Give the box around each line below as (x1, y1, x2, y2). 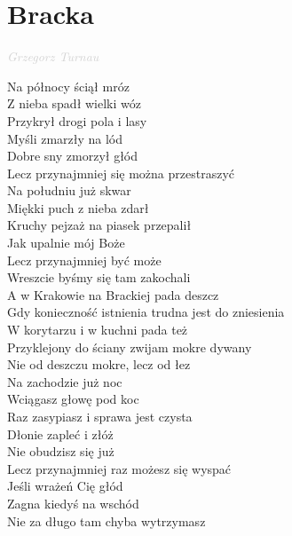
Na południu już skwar (7, 181, 131, 200)
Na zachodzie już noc (7, 372, 122, 390)
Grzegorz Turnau (7, 47, 99, 66)
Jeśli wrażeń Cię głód (7, 477, 123, 495)
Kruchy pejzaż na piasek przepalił (7, 216, 192, 234)
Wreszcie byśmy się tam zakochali (7, 268, 191, 287)
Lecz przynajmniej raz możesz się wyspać (7, 459, 232, 477)
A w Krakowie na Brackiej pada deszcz (7, 285, 219, 303)
